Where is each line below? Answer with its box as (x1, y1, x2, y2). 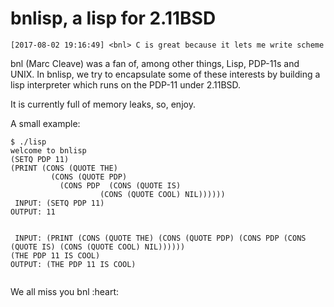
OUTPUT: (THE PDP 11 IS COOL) (10, 259, 137, 269)
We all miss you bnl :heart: (10, 285, 120, 297)
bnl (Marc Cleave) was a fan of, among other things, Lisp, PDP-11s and (10, 57, 300, 69)
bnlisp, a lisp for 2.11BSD (10, 7, 217, 30)
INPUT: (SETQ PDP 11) (14, 198, 105, 208)
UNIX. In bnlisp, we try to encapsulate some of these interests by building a (10, 68, 321, 80)
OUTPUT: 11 (10, 207, 56, 217)
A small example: (10, 117, 81, 129)
